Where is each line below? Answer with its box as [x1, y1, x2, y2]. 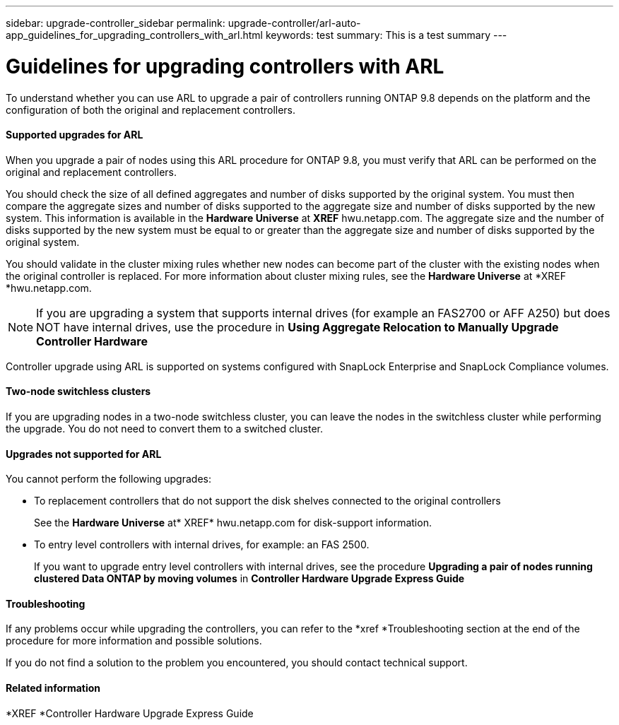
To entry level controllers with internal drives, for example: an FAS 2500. [34, 538, 370, 551]
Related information [6, 681, 101, 694]
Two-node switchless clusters [6, 385, 151, 398]
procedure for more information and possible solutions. [6, 635, 262, 647]
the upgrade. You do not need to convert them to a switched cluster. [6, 422, 323, 435]
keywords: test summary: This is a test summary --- [265, 29, 507, 41]
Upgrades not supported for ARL [6, 447, 162, 460]
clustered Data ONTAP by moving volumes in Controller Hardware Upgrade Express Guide [34, 572, 465, 585]
